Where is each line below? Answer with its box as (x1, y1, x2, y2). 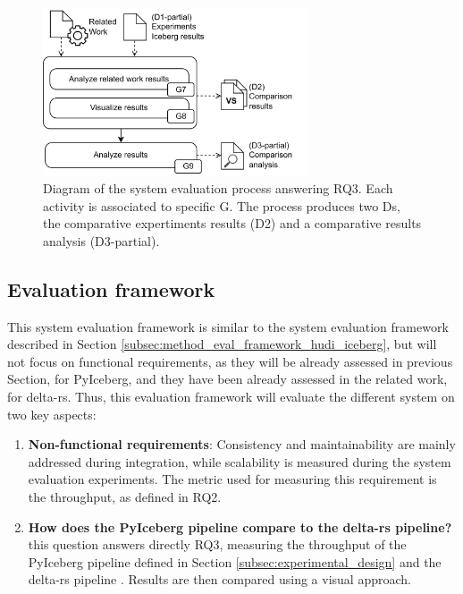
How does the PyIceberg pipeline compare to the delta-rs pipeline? (28, 517, 452, 536)
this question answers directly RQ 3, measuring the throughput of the (28, 535, 407, 554)
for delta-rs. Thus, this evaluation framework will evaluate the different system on (7, 386, 455, 405)
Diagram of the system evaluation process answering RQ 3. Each (43, 178, 393, 197)
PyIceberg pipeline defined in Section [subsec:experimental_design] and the (28, 552, 442, 571)
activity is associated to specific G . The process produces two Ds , (43, 196, 400, 215)
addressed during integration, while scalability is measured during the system (28, 452, 451, 471)
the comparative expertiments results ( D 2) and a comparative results (43, 214, 422, 233)
